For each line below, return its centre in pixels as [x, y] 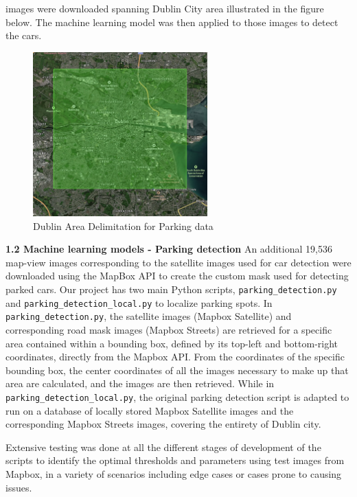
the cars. [24, 35]
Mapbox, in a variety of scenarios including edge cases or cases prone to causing [174, 473]
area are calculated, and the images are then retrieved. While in [140, 383]
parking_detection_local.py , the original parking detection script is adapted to [177, 396]
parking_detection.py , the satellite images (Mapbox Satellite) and [149, 316]
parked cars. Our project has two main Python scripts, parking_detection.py [171, 289]
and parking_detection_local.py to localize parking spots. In [139, 302]
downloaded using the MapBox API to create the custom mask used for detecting [177, 276]
